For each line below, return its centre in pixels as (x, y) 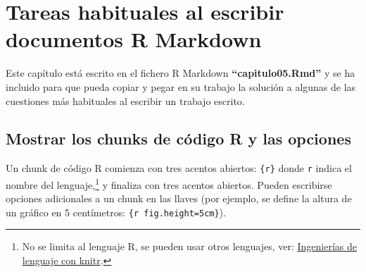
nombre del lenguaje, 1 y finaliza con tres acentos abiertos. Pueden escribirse (169, 183)
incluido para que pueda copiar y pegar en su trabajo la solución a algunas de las (181, 86)
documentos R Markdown (134, 39)
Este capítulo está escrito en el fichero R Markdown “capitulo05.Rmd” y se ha (181, 73)
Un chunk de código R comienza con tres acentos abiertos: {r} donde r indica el (179, 168)
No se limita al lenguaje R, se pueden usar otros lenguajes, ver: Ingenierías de (190, 246)
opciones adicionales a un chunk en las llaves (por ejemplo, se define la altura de (179, 198)
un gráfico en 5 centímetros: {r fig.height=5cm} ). (116, 212)
